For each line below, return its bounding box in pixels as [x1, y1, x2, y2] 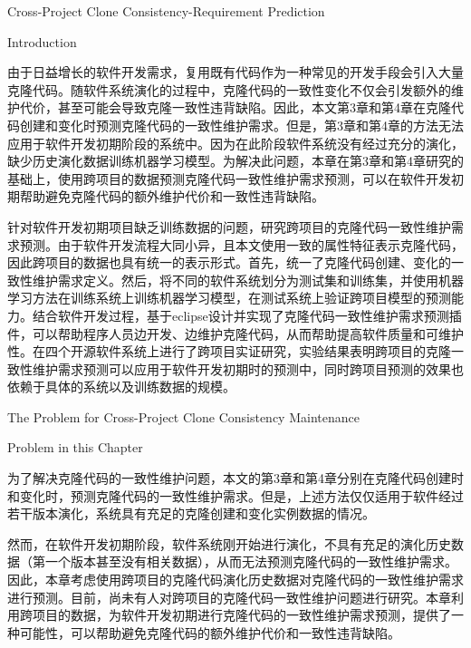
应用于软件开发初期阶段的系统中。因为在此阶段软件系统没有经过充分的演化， [7, 133, 464, 152]
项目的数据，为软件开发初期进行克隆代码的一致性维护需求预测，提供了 [32, 605, 451, 624]
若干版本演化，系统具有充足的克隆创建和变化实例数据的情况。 [7, 504, 375, 523]
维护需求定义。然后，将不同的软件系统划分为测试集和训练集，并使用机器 [32, 270, 464, 289]
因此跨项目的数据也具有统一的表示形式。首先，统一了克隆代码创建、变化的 [7, 253, 451, 272]
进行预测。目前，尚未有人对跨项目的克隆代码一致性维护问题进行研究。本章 [7, 587, 451, 606]
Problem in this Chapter [7, 438, 143, 457]
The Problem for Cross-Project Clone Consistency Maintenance [7, 407, 360, 426]
